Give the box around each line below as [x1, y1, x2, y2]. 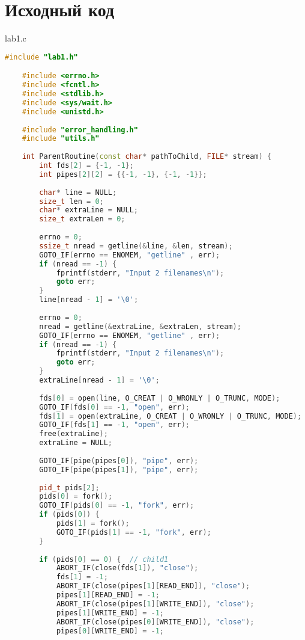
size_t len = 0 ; [39, 197, 104, 206]
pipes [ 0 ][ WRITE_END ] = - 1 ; [56, 626, 165, 635]
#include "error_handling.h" [22, 125, 138, 134]
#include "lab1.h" [5, 52, 78, 61]
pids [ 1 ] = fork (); [56, 519, 130, 528]
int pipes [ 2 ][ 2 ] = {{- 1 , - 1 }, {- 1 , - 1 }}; [39, 170, 207, 179]
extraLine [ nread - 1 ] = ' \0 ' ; [39, 376, 160, 384]
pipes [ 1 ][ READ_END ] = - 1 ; [56, 591, 160, 599]
